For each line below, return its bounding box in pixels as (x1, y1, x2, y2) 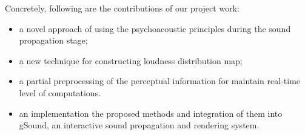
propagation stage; (19, 34, 88, 47)
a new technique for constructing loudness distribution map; (19, 54, 243, 67)
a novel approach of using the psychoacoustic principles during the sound (19, 22, 291, 35)
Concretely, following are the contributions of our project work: (5, 2, 240, 14)
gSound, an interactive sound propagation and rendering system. (19, 119, 260, 131)
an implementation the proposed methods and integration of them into (19, 107, 283, 119)
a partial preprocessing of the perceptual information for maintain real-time (19, 74, 301, 87)
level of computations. (19, 86, 101, 99)
